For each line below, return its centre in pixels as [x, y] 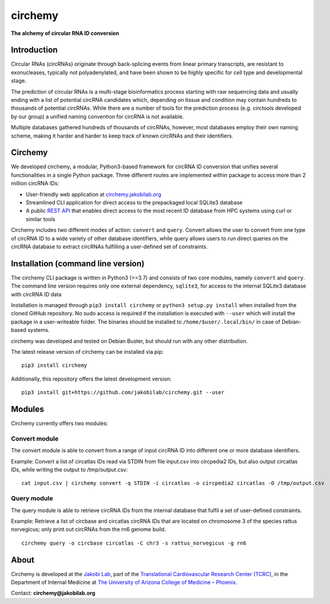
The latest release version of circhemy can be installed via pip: [87, 352]
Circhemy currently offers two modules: [60, 423]
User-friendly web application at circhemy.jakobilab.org [94, 194]
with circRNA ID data [36, 294]
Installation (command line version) [78, 263]
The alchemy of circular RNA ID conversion [65, 33]
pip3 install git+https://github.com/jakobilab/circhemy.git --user [123, 392]
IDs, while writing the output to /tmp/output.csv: [69, 470]
